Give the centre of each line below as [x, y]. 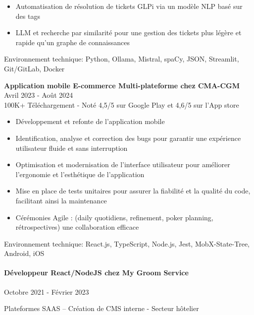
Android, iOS [24, 253]
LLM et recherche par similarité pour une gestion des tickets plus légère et [128, 32]
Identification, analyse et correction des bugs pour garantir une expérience [128, 138]
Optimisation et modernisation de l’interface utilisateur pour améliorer [123, 164]
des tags [28, 16]
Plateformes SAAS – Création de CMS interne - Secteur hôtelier [102, 308]
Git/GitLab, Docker [34, 68]
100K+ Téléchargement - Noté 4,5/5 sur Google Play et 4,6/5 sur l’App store [122, 104]
